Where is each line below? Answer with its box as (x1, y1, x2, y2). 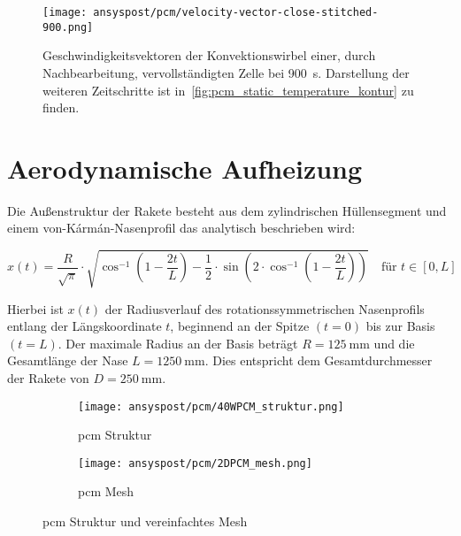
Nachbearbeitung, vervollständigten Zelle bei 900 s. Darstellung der (42, 63, 410, 81)
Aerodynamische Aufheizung (7, 149, 363, 186)
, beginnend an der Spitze (170, 317, 310, 335)
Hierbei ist (7, 299, 64, 318)
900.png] (42, 20, 94, 34)
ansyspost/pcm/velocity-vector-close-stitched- (93, 6, 379, 19)
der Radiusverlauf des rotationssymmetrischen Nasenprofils (104, 299, 425, 318)
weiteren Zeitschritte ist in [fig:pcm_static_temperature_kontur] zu (42, 80, 414, 99)
